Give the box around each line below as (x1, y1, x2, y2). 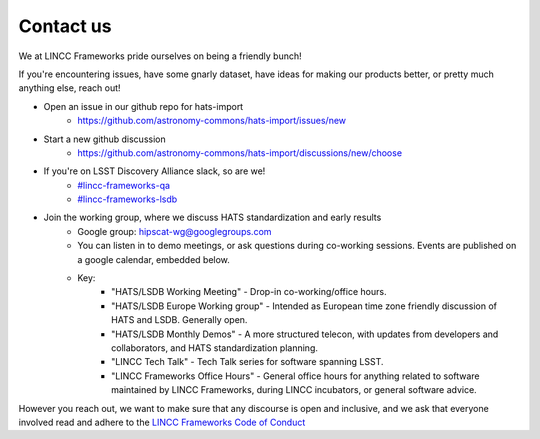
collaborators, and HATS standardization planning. (111, 341, 319, 354)
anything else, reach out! (18, 82, 121, 94)
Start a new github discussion (43, 133, 166, 145)
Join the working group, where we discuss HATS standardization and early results (43, 211, 382, 224)
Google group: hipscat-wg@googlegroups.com (77, 225, 272, 237)
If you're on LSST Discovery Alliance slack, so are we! (43, 165, 266, 177)
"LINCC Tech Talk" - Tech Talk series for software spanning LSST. (111, 356, 384, 368)
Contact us (18, 15, 112, 37)
